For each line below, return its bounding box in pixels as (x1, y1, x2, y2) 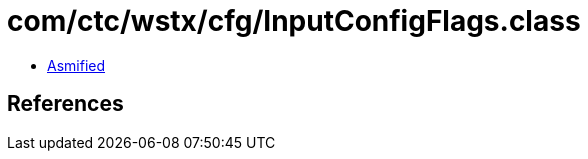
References (7, 91, 124, 117)
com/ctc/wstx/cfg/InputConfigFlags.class (7, 4, 581, 38)
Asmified (47, 56, 106, 74)
